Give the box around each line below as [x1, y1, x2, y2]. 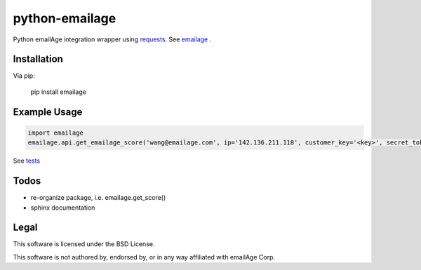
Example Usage [13, 106, 83, 118]
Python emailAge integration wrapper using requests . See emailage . [13, 35, 212, 43]
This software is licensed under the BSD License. [13, 240, 155, 248]
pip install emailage [30, 88, 87, 96]
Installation [13, 53, 63, 65]
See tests [13, 156, 41, 165]
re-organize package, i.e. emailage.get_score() [30, 194, 166, 202]
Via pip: [13, 72, 35, 80]
